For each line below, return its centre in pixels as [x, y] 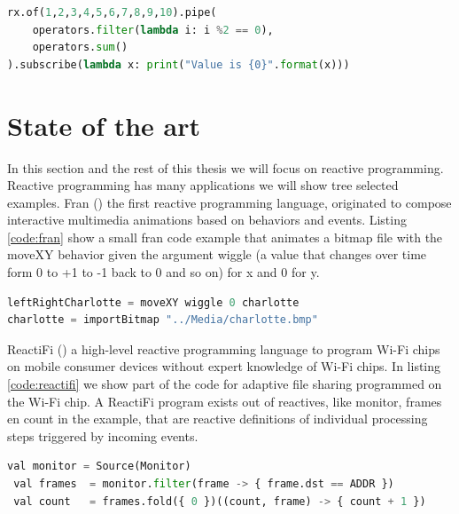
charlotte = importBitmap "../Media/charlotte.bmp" [163, 320]
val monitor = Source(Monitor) [99, 467]
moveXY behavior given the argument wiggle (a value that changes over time [217, 254]
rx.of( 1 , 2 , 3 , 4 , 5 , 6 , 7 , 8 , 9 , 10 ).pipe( [112, 12]
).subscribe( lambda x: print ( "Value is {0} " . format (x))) [179, 64]
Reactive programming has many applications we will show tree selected [203, 185]
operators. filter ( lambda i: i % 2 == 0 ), [153, 30]
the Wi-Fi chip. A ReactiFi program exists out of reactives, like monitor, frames [225, 401]
